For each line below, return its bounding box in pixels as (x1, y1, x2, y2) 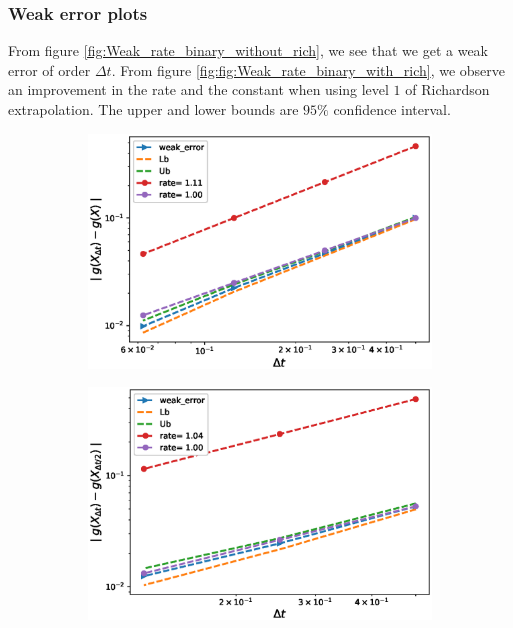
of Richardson (405, 79, 490, 100)
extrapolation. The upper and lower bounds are (8, 99, 299, 119)
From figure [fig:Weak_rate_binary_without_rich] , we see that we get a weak (8, 40, 488, 61)
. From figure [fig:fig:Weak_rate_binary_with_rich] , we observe (111, 59, 506, 80)
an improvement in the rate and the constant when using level (8, 79, 389, 100)
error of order (8, 59, 91, 80)
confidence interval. (333, 99, 451, 119)
